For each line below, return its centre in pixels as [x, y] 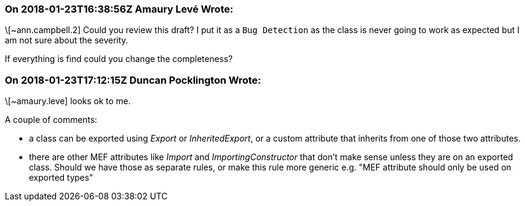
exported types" [61, 178]
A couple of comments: [51, 120]
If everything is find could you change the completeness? [119, 59]
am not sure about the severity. [67, 40]
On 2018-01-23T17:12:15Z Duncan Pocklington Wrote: [133, 80]
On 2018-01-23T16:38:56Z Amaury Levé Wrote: [119, 9]
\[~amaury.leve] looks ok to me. [68, 101]
